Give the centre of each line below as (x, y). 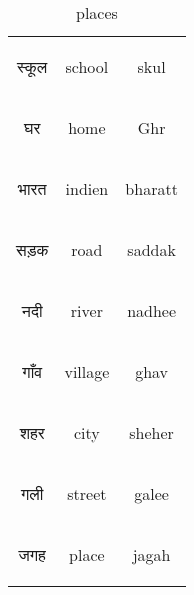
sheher (151, 432)
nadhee (152, 310)
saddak (151, 249)
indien (87, 188)
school (87, 66)
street (87, 493)
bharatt (151, 188)
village (87, 371)
